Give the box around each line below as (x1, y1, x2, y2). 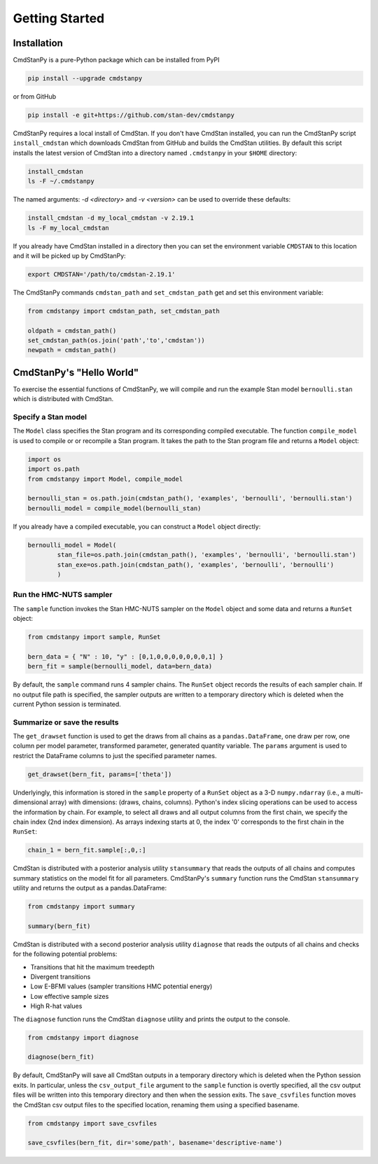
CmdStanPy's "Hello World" (13, 366, 139, 378)
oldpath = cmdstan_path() (27, 326, 117, 335)
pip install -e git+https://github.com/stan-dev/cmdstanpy (27, 111, 234, 119)
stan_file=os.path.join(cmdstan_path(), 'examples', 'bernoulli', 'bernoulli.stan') (57, 551, 356, 559)
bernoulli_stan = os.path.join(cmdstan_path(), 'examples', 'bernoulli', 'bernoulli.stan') (27, 494, 353, 503)
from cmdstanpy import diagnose (27, 1033, 139, 1042)
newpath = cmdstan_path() (27, 346, 117, 354)
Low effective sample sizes (30, 992, 109, 1000)
